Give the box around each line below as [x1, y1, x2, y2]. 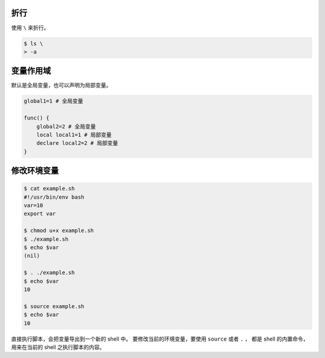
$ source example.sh [23, 303, 84, 309]
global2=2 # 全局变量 [36, 123, 96, 130]
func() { [23, 115, 50, 121]
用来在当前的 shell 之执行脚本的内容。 [11, 343, 105, 351]
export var [23, 210, 56, 217]
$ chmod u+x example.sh [23, 227, 94, 234]
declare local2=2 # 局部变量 [36, 140, 119, 147]
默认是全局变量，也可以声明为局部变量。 [11, 82, 111, 89]
